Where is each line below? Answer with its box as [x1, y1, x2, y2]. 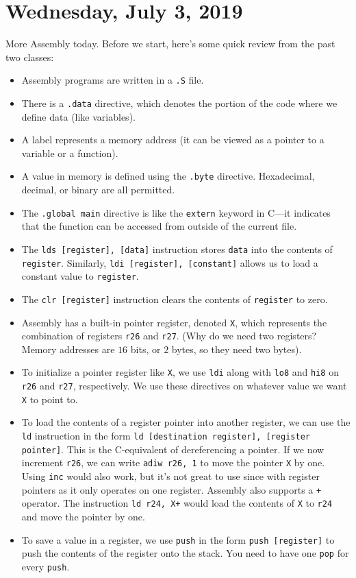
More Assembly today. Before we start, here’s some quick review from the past [5, 36, 335, 51]
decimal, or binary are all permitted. [21, 182, 175, 197]
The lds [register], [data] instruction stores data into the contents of [21, 241, 333, 256]
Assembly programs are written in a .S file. [21, 73, 204, 87]
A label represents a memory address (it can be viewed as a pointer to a [21, 132, 325, 147]
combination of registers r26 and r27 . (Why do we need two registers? [21, 328, 317, 343]
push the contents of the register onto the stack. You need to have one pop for [21, 546, 349, 560]
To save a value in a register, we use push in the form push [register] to [21, 532, 335, 546]
